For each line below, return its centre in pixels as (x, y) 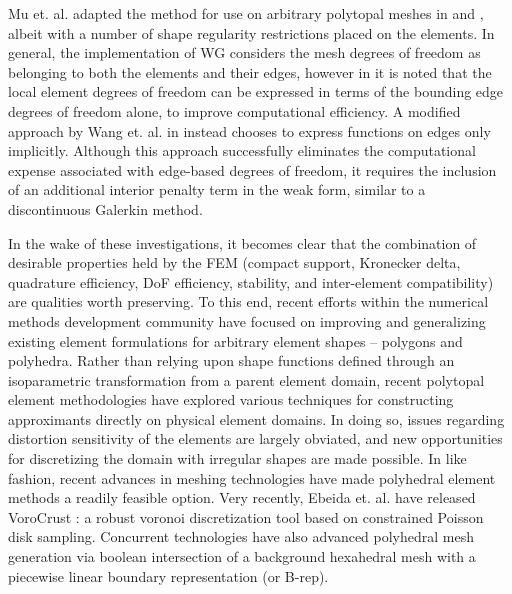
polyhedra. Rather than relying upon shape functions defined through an (231, 360)
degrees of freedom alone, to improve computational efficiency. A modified (234, 110)
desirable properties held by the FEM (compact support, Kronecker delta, (234, 262)
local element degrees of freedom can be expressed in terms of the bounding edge (256, 91)
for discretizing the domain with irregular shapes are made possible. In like (237, 458)
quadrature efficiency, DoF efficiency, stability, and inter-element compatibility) (251, 281)
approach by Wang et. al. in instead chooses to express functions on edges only (249, 130)
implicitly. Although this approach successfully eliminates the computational (242, 150)
